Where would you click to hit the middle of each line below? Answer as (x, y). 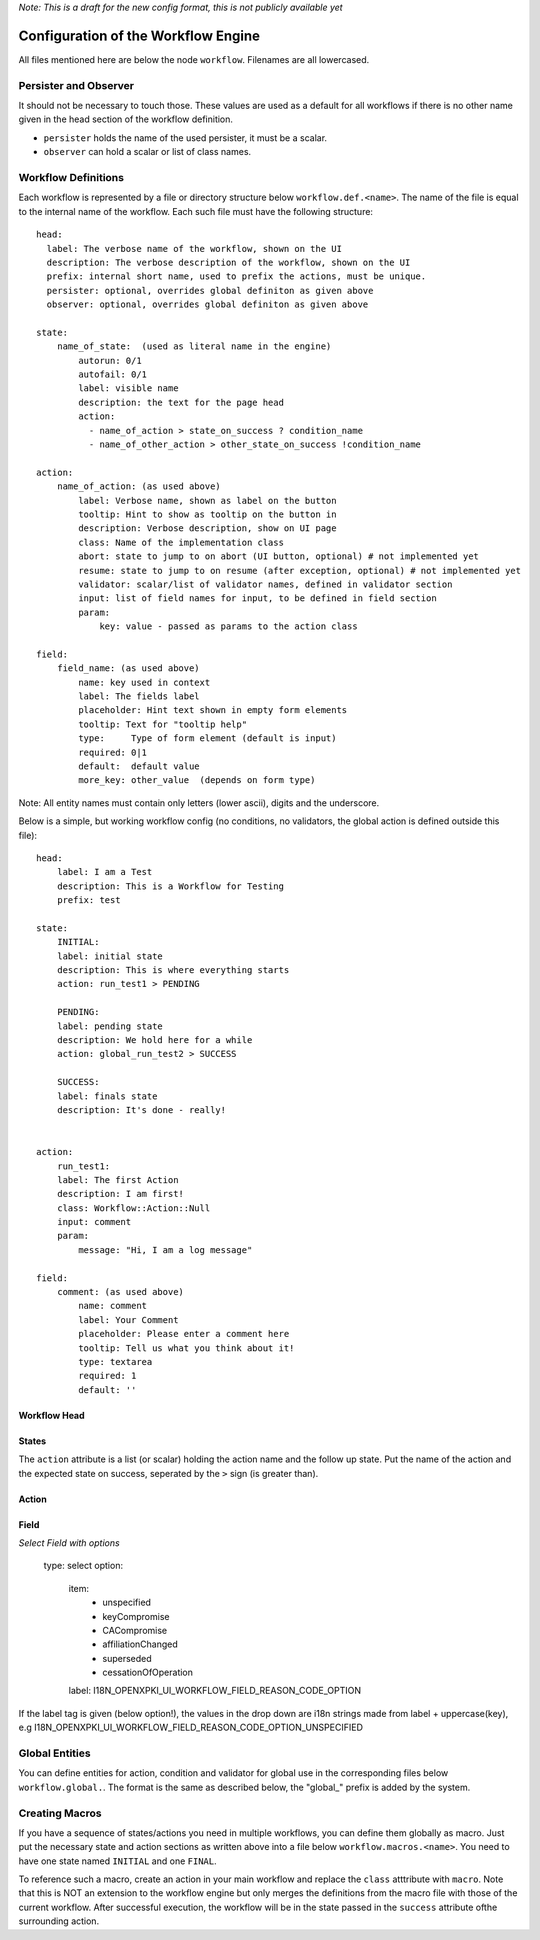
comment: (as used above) (120, 1292)
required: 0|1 (113, 752)
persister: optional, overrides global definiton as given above (210, 290)
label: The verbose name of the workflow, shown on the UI (194, 248)
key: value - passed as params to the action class (229, 626)
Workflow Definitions (71, 177)
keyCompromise (136, 1616)
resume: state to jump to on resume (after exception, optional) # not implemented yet (300, 570)
